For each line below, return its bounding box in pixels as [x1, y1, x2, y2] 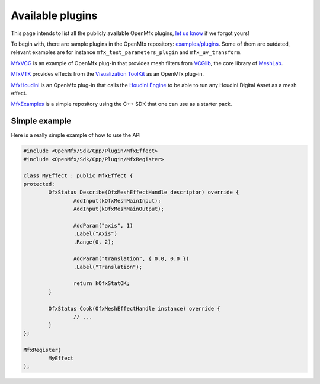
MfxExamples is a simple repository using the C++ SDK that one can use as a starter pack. [11, 101, 232, 108]
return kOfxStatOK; [73, 280, 130, 287]
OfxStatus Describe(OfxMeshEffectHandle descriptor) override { [48, 189, 239, 196]
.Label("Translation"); [73, 264, 142, 270]
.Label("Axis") [73, 231, 118, 237]
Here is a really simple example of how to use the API [11, 132, 142, 139]
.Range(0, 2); [73, 239, 115, 245]
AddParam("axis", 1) [73, 222, 133, 229]
